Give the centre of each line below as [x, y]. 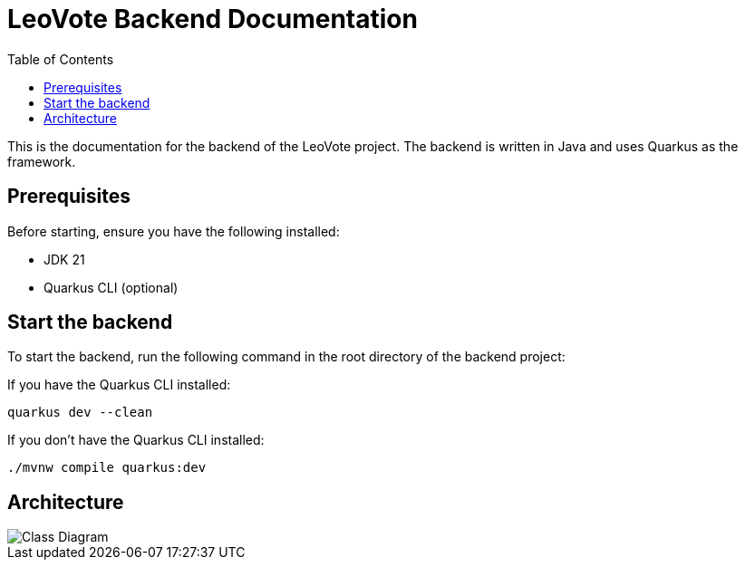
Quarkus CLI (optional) [111, 287]
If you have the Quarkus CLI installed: [119, 385]
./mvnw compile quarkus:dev [107, 468]
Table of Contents [61, 59]
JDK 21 [64, 259]
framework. [42, 161]
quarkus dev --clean [80, 413]
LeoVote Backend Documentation [213, 19]
